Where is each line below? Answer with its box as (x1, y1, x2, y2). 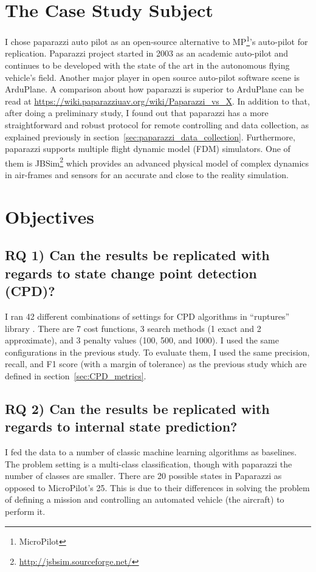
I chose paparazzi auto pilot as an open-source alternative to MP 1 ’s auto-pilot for (5, 33, 308, 47)
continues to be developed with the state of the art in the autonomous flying (5, 58, 290, 71)
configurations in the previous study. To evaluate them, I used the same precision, (5, 345, 310, 358)
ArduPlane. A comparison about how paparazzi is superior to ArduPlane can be (5, 83, 304, 95)
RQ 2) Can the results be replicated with (5, 399, 270, 418)
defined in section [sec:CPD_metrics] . (5, 369, 146, 382)
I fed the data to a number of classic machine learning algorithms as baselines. (5, 446, 297, 458)
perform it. (5, 505, 46, 518)
